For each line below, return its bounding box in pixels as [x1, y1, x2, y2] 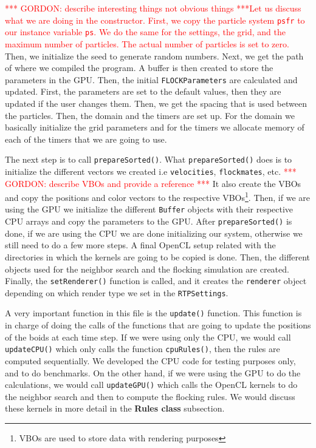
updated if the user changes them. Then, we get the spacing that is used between [5, 97, 307, 109]
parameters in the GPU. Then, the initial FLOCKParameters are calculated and [5, 73, 298, 86]
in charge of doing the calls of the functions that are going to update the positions [5, 319, 311, 331]
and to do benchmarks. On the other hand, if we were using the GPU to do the [5, 366, 301, 379]
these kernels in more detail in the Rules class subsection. [5, 402, 225, 415]
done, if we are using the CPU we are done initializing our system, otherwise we [5, 226, 303, 239]
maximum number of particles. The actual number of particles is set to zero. [5, 37, 289, 50]
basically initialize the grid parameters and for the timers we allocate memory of [5, 121, 304, 134]
